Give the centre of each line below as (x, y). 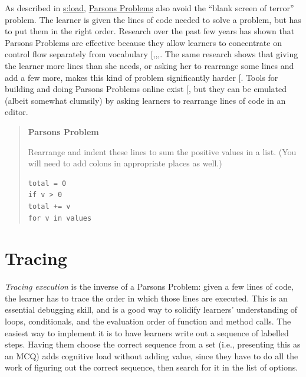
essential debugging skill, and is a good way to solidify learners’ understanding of (151, 309)
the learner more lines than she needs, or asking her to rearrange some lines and (149, 65)
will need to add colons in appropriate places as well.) (125, 163)
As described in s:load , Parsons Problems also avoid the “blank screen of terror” (149, 8)
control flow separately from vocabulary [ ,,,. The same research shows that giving (152, 54)
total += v (49, 206)
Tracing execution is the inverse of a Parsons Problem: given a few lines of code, (149, 286)
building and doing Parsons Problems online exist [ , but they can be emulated (146, 89)
